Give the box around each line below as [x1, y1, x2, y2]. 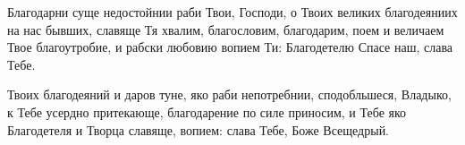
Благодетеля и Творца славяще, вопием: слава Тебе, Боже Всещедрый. [7, 120, 390, 139]
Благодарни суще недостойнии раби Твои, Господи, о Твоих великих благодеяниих [7, 3, 458, 21]
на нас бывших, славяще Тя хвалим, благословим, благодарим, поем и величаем [7, 20, 444, 38]
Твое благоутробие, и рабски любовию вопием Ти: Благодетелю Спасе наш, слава [7, 38, 453, 56]
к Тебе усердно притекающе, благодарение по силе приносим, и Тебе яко [7, 102, 407, 121]
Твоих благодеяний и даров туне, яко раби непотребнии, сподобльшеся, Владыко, [7, 85, 452, 104]
